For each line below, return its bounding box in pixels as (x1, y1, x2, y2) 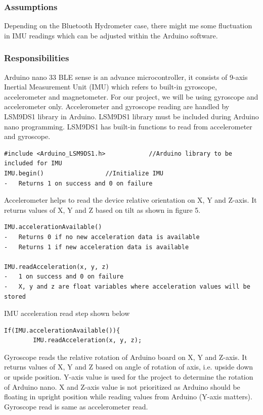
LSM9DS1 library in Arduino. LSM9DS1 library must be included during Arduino (4, 111, 259, 121)
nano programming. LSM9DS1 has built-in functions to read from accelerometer (4, 121, 252, 131)
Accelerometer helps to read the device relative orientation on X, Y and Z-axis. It (4, 195, 257, 205)
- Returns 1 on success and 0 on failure (4, 179, 153, 187)
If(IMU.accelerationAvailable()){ (4, 327, 120, 334)
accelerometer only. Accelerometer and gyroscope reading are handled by (4, 101, 230, 112)
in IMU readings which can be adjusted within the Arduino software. (4, 30, 218, 40)
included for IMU (4, 160, 62, 167)
